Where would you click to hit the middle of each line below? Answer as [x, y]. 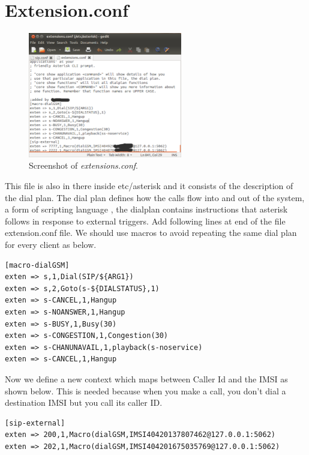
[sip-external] [35, 423]
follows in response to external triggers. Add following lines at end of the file [145, 221]
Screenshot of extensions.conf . [83, 165]
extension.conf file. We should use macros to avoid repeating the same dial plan [151, 233]
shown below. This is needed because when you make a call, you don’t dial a [145, 390]
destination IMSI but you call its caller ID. [84, 402]
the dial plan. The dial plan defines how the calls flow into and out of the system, [155, 197]
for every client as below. [51, 244]
